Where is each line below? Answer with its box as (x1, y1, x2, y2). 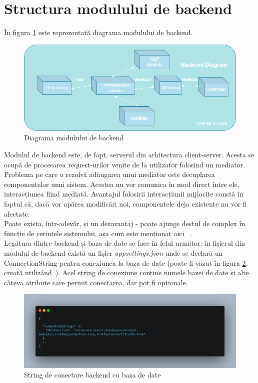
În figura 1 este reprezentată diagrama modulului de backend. (4, 27, 193, 38)
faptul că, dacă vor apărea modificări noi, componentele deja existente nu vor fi (4, 199, 247, 209)
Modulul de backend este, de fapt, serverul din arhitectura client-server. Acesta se (4, 149, 254, 160)
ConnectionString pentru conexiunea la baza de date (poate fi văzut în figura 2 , (4, 257, 248, 268)
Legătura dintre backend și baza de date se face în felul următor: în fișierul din (4, 238, 245, 248)
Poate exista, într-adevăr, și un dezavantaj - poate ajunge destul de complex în (4, 218, 245, 229)
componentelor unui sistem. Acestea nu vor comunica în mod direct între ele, (4, 178, 239, 189)
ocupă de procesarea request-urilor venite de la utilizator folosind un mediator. (4, 159, 245, 169)
